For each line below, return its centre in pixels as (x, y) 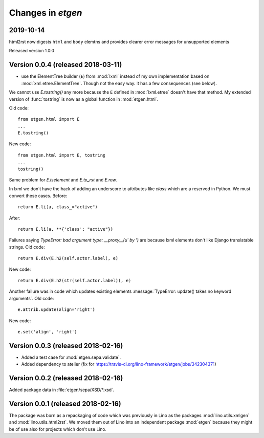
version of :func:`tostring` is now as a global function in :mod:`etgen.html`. (84, 99)
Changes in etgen (46, 13)
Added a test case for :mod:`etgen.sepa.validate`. (71, 357)
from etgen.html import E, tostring (62, 155)
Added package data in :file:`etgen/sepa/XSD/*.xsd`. (62, 390)
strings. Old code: (27, 247)
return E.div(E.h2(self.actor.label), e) (68, 258)
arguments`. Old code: (32, 298)
